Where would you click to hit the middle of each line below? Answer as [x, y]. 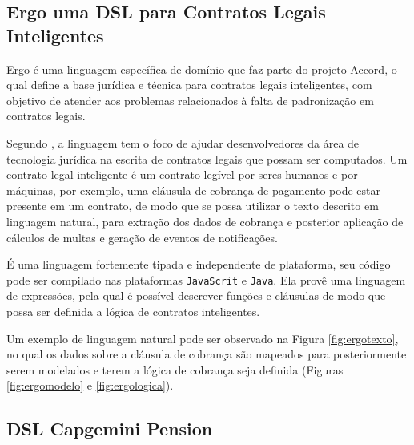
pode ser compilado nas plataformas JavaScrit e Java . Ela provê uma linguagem [206, 279]
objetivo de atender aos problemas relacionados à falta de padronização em [190, 100]
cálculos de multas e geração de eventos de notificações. [142, 237]
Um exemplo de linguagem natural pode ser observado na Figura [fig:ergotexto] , [203, 338]
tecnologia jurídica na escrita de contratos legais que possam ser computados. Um [207, 158]
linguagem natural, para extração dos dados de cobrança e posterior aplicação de [205, 221]
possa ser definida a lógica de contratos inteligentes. [133, 311]
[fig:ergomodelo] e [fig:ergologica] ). [90, 385]
